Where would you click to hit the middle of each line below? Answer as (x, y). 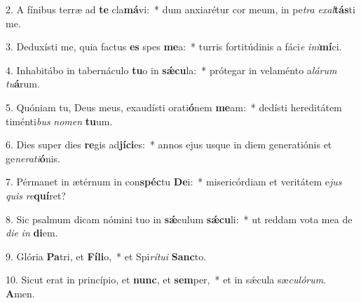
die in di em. (32, 233)
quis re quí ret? (36, 195)
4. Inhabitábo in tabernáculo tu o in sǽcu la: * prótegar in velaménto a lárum (171, 70)
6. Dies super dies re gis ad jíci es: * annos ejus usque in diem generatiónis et (169, 145)
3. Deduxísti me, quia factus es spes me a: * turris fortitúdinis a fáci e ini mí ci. (174, 47)
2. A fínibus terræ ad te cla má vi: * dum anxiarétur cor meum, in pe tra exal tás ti (180, 9)
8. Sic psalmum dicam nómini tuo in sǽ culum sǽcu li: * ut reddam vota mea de (179, 219)
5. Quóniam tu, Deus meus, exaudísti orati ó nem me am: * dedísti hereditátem (174, 107)
